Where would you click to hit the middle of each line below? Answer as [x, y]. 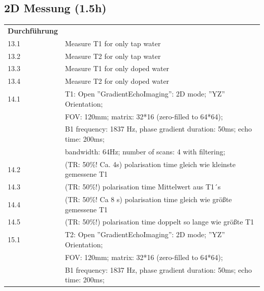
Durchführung [33, 30]
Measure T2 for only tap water [113, 56]
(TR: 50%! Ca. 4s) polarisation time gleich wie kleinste [150, 164]
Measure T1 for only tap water [113, 43]
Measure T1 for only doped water [117, 68]
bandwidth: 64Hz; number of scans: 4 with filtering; [145, 151]
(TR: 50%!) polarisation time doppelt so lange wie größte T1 [159, 222]
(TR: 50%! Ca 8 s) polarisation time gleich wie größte [148, 199]
